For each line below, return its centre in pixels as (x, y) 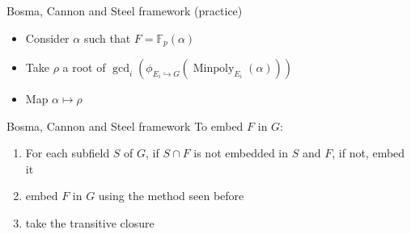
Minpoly (214, 69)
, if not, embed (369, 153)
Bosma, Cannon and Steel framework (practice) (125, 10)
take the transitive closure (90, 223)
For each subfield (68, 153)
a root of (84, 67)
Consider (47, 38)
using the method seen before (171, 196)
